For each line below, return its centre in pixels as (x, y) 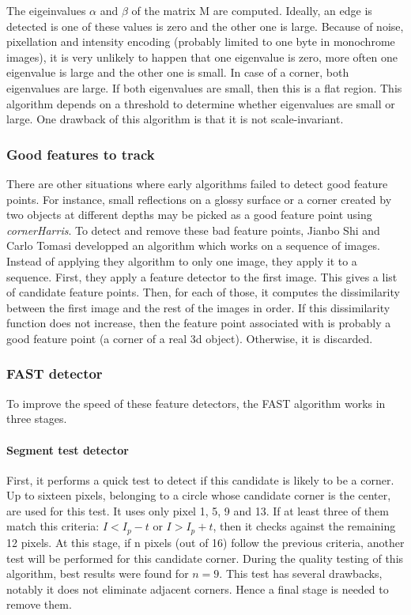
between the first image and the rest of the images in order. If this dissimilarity (198, 307)
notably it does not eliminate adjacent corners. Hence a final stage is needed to (198, 589)
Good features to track (81, 154)
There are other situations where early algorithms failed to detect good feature (197, 183)
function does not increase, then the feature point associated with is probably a (199, 323)
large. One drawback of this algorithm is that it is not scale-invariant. (175, 119)
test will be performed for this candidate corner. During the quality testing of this (205, 558)
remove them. (39, 604)
